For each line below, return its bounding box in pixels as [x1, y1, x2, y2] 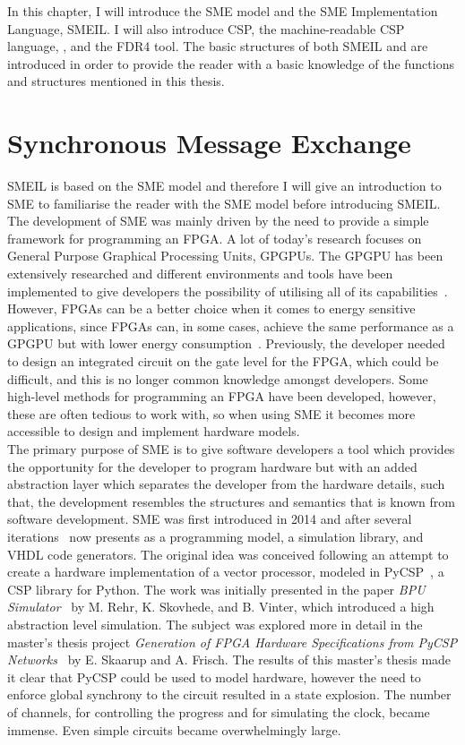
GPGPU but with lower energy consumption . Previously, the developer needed [7, 334, 445, 353]
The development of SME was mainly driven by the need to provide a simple [7, 211, 429, 230]
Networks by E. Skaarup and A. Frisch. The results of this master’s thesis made [7, 650, 452, 669]
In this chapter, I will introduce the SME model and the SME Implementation [7, 2, 438, 20]
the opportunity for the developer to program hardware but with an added [7, 457, 418, 475]
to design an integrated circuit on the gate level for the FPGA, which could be [7, 352, 439, 371]
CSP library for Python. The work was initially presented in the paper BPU [7, 579, 426, 598]
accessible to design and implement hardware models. [7, 422, 300, 441]
